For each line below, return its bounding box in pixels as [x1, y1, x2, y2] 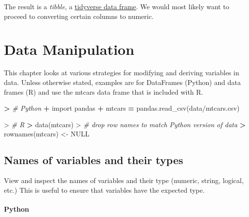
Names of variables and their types [4, 152, 183, 167]
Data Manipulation [4, 39, 135, 59]
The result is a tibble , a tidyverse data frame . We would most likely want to [4, 1, 230, 11]
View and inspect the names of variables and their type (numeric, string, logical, [4, 175, 244, 185]
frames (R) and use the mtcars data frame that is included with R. [4, 86, 203, 97]
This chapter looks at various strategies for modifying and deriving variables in [4, 67, 239, 78]
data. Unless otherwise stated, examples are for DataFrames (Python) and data [4, 77, 241, 87]
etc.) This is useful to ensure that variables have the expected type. [4, 184, 205, 195]
